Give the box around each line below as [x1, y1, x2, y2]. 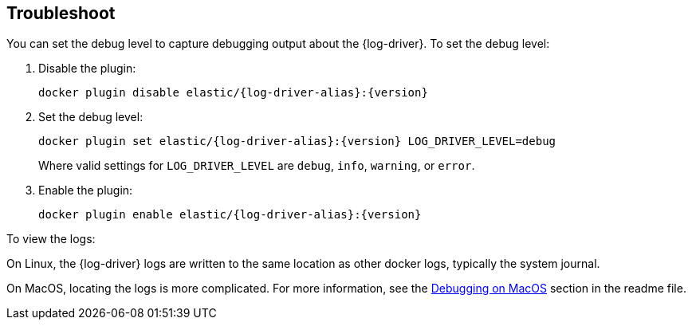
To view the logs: [6, 232, 96, 246]
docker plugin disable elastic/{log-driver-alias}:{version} [38, 86, 428, 100]
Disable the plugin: [38, 61, 136, 76]
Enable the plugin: [38, 183, 133, 198]
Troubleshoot [6, 3, 116, 23]
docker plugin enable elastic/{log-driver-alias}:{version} [38, 208, 422, 222]
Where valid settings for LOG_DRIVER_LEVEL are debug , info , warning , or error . [38, 159, 475, 173]
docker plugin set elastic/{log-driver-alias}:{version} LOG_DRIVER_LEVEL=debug [38, 135, 556, 148]
